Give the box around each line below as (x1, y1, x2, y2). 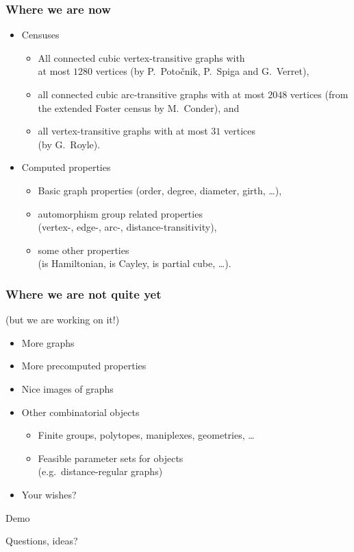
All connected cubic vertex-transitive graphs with (38, 50, 245, 65)
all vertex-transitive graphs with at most (38, 124, 208, 138)
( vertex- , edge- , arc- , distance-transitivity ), (38, 220, 217, 234)
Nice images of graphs (21, 381, 114, 395)
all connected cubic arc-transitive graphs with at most (38, 87, 265, 101)
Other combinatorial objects (21, 404, 140, 419)
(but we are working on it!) (5, 312, 120, 327)
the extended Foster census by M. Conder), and (38, 100, 240, 115)
